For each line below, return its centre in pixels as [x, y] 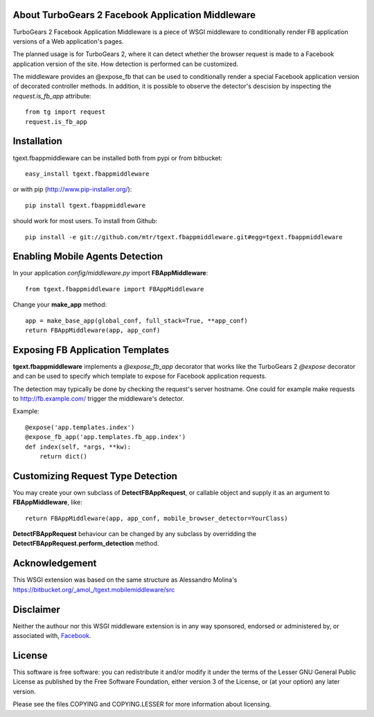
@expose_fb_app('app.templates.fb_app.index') [106, 437]
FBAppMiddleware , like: [48, 502]
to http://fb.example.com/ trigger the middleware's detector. [99, 399]
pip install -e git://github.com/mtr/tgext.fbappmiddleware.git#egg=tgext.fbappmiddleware [184, 237]
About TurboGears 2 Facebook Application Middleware [134, 15]
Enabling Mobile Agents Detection [88, 257]
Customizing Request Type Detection [95, 476]
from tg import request [65, 112]
